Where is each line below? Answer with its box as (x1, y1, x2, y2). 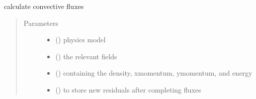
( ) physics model (55, 34, 106, 45)
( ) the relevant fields (55, 51, 117, 61)
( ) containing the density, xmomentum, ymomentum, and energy (55, 68, 253, 78)
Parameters (23, 17, 58, 28)
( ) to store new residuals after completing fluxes (55, 84, 201, 95)
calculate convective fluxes (4, 1, 84, 11)
